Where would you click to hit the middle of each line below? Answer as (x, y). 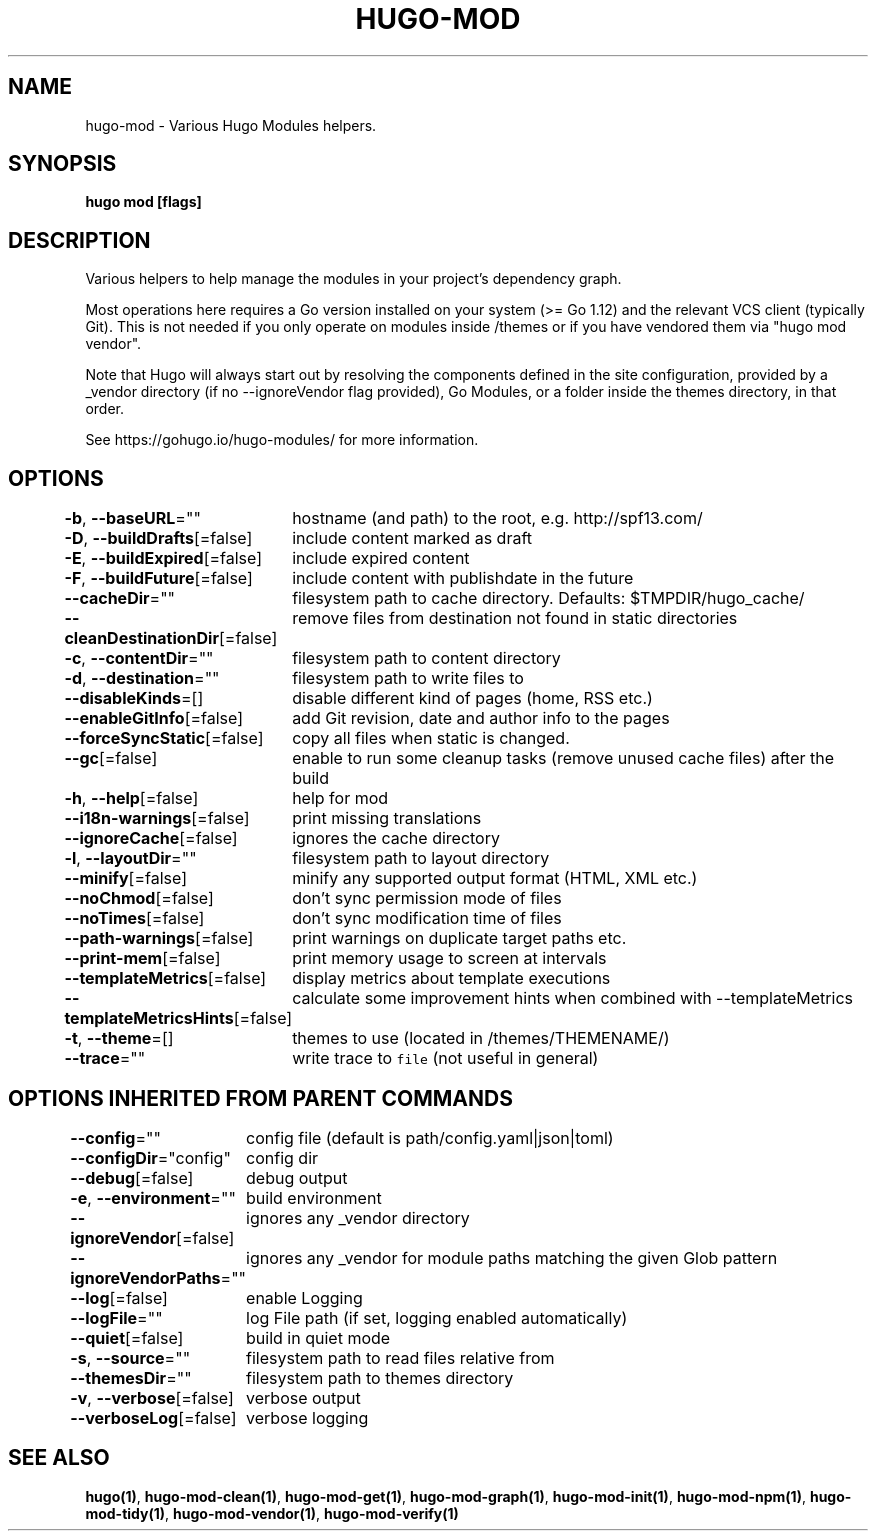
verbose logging (307, 1417)
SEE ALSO (59, 1458)
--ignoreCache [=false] (151, 838)
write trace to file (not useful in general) (445, 1058)
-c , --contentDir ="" (139, 658)
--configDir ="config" (150, 1157)
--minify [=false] (125, 878)
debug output (297, 1177)
